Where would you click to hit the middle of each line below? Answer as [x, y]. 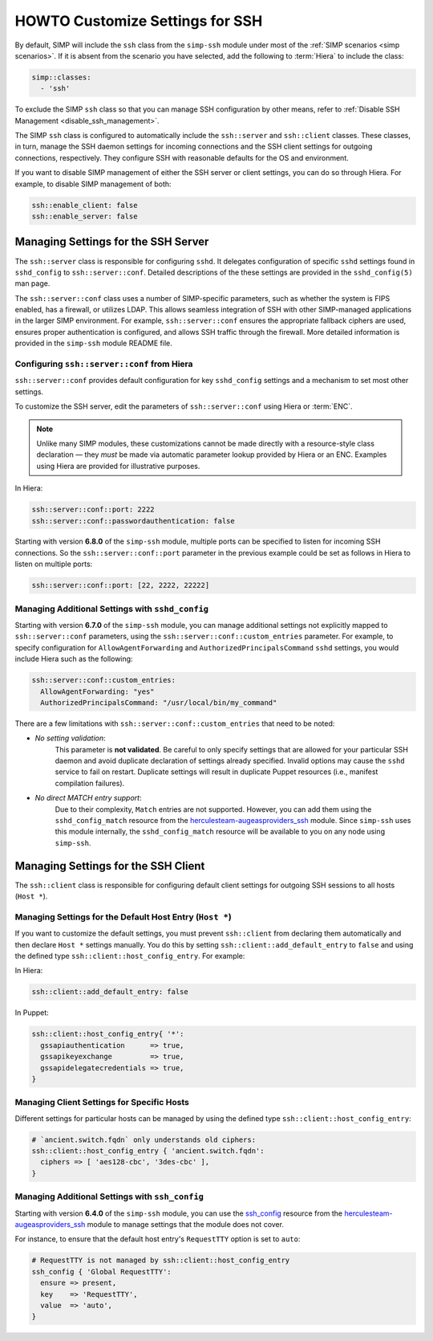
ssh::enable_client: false [85, 205]
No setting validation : [70, 738]
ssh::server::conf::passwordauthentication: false [134, 521]
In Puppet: [32, 1013]
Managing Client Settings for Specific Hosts [102, 1103]
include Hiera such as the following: [74, 659]
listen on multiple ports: [54, 564]
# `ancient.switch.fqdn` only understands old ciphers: [144, 1139]
